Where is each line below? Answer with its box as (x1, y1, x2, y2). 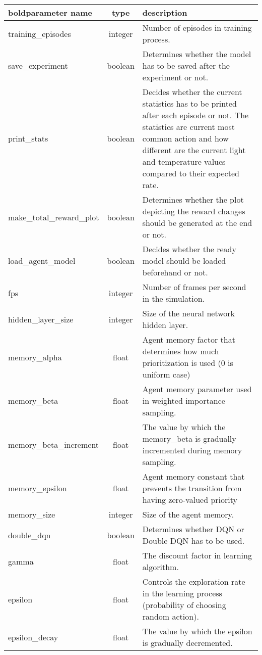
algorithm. (142, 561, 179, 573)
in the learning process (142, 587, 222, 599)
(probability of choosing (142, 599, 226, 611)
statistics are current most (142, 121, 235, 132)
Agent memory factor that (142, 334, 235, 345)
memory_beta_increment (8, 438, 99, 450)
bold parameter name (8, 7, 92, 18)
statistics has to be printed (142, 98, 237, 109)
